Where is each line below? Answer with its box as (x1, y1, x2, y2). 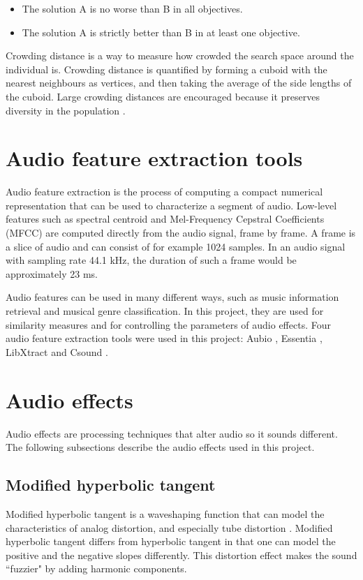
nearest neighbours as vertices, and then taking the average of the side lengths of (6, 75, 352, 90)
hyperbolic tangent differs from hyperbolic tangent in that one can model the (6, 534, 336, 549)
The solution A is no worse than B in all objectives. (22, 1, 243, 15)
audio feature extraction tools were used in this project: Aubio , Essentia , (6, 331, 323, 345)
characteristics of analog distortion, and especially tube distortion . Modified (6, 520, 333, 535)
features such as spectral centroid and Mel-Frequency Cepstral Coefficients (6, 211, 325, 226)
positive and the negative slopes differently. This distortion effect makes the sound (6, 547, 357, 562)
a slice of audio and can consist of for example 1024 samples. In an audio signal (6, 239, 346, 253)
